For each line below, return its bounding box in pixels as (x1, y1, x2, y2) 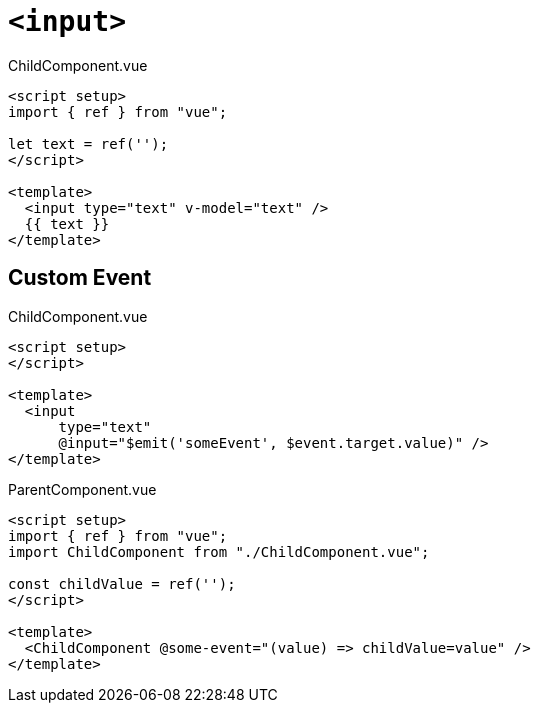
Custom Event (8, 265, 152, 291)
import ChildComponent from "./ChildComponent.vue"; (8, 543, 430, 560)
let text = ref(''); (8, 135, 169, 152)
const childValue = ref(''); (8, 575, 236, 592)
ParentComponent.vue (8, 480, 157, 498)
